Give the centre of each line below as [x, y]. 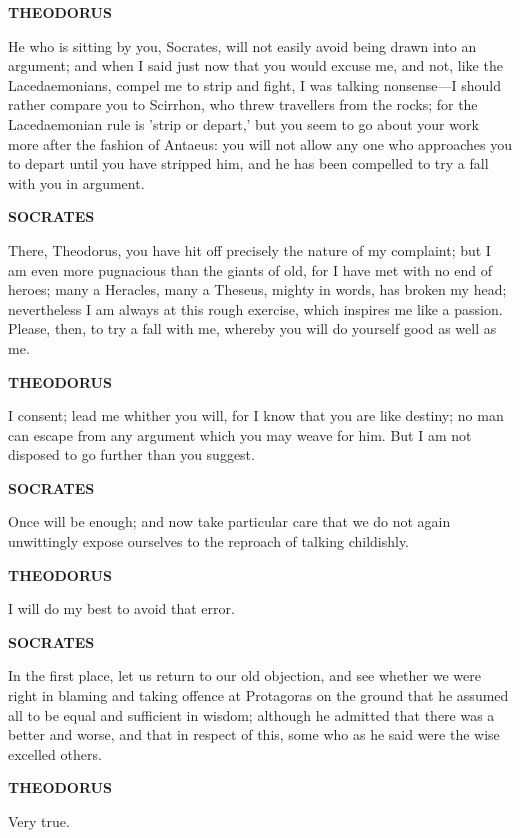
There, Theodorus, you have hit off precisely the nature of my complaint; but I [249, 249]
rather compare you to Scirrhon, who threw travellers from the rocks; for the [243, 104]
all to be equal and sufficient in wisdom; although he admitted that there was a [251, 714]
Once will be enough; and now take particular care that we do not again [229, 521]
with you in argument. [76, 182]
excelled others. [55, 753]
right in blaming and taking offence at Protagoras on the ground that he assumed [258, 695]
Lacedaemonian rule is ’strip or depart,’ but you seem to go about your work [243, 123]
